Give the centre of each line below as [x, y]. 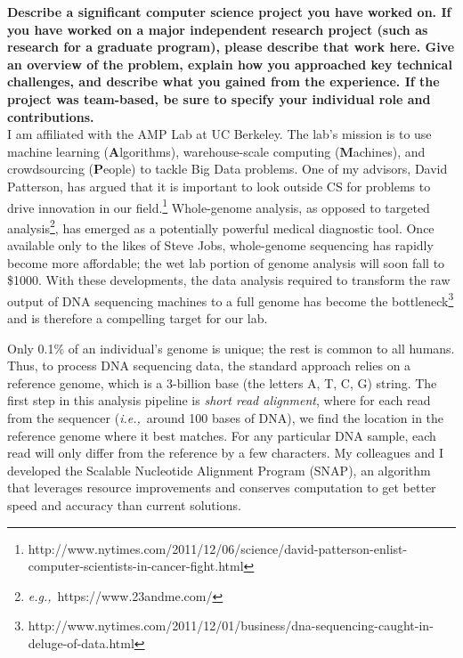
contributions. [51, 116]
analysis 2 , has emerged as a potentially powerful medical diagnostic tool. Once [221, 226]
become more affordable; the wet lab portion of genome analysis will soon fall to [226, 262]
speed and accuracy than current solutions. [124, 505]
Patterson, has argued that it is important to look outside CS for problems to [219, 186]
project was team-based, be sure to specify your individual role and [219, 98]
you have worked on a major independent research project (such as [218, 29]
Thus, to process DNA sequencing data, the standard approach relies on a [209, 366]
